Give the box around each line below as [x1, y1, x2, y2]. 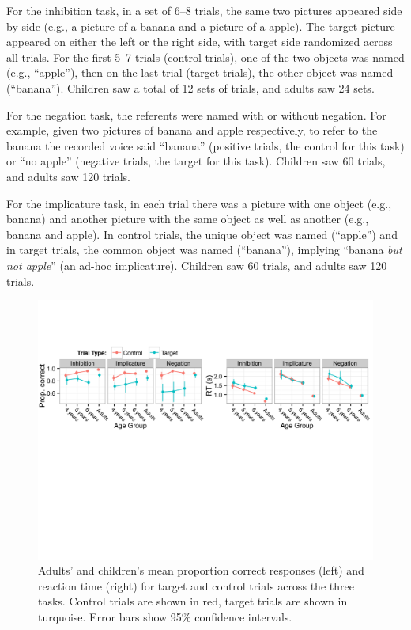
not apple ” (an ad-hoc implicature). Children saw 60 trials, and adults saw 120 [6, 256, 387, 273]
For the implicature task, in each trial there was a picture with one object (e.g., [6, 195, 392, 211]
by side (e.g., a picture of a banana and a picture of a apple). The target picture [6, 17, 395, 34]
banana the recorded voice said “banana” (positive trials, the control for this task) [6, 137, 405, 154]
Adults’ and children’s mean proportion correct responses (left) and [38, 562, 364, 579]
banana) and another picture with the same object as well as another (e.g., [6, 211, 369, 227]
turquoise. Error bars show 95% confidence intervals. [38, 608, 292, 624]
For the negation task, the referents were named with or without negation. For [6, 106, 386, 123]
